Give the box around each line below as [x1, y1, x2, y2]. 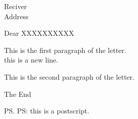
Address [4, 11, 29, 21]
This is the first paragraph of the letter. [4, 44, 126, 55]
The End [4, 88, 31, 99]
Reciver [4, 1, 27, 11]
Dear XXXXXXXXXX [4, 28, 75, 38]
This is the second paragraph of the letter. [4, 71, 134, 82]
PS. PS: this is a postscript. [4, 105, 90, 116]
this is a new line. [4, 54, 58, 65]
